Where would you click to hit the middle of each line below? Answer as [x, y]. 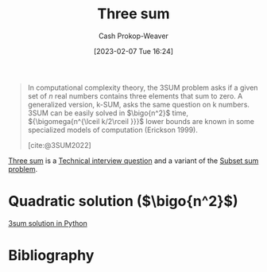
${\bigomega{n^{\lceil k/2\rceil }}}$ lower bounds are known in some [141, 121]
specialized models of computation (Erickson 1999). [113, 130]
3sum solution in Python [48, 223]
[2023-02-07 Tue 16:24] [133, 51]
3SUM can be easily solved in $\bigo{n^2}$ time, [108, 113]
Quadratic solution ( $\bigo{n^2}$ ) [123, 202]
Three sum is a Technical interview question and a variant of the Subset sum [133, 161]
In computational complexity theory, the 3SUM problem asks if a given [143, 87]
